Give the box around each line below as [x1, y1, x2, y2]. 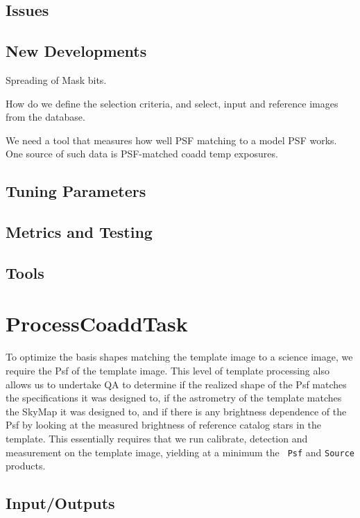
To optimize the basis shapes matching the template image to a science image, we [6, 349, 353, 364]
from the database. [6, 110, 85, 124]
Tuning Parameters [6, 180, 146, 202]
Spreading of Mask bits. [6, 72, 107, 87]
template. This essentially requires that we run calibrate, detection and [6, 431, 308, 445]
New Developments [6, 40, 147, 62]
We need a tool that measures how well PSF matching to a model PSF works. [6, 132, 337, 147]
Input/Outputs [6, 492, 115, 514]
